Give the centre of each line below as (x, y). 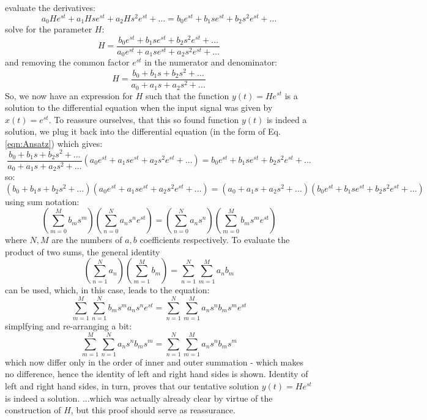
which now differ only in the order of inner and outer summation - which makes (154, 362)
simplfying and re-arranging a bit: (69, 326)
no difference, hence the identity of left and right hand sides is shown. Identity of (157, 374)
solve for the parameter (49, 29)
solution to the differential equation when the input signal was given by (139, 107)
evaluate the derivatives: (50, 7)
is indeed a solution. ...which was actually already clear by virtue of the (139, 398)
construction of (33, 410)
